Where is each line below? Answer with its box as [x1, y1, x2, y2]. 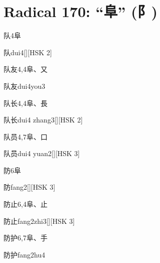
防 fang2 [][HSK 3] [3, 182, 55, 192]
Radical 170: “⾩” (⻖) [3, 1, 157, 22]
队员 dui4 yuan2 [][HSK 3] [3, 148, 80, 159]
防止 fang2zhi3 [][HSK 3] [3, 215, 75, 226]
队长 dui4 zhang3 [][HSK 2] [3, 114, 83, 125]
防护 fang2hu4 [3, 249, 45, 259]
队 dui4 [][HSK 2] [3, 47, 52, 57]
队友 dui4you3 [3, 80, 45, 91]
